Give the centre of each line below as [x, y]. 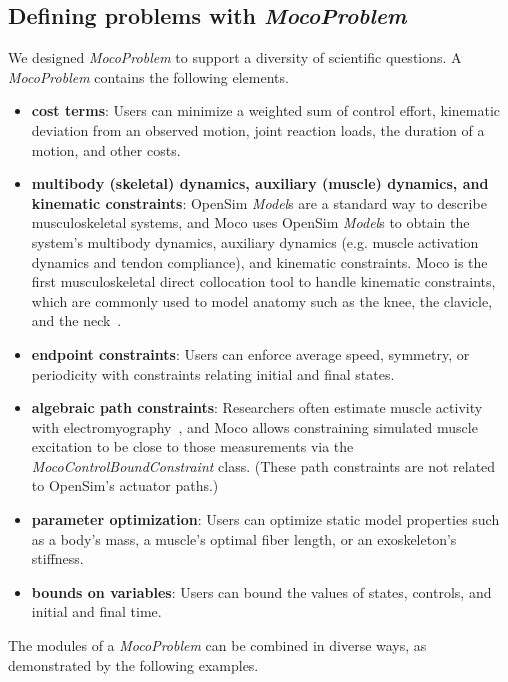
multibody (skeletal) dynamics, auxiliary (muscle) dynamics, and [260, 183]
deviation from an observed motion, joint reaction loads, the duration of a [258, 129]
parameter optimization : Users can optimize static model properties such [265, 519]
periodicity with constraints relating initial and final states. [213, 373]
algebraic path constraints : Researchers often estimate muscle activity [257, 407]
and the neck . [76, 320]
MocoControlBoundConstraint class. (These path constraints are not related [263, 465]
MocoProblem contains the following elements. [148, 76]
